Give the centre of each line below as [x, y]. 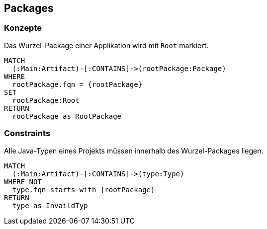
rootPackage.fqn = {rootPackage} [77, 84]
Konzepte [23, 28]
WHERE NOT [23, 182]
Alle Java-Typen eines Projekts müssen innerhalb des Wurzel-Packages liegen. [134, 151]
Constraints [27, 133]
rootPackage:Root [46, 100]
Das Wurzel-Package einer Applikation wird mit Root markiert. [106, 45]
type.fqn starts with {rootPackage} [84, 190]
